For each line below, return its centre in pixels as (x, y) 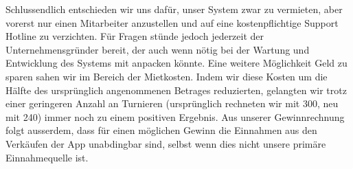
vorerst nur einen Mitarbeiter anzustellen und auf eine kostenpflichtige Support (172, 22)
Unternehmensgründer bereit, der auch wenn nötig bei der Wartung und (158, 49)
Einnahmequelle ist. (47, 157)
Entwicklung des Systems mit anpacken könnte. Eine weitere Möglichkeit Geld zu (176, 63)
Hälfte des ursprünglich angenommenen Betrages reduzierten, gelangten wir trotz (176, 90)
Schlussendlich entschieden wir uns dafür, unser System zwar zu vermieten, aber (174, 9)
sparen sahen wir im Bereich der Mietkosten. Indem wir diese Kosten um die (167, 76)
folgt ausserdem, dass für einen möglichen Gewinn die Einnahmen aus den (161, 130)
